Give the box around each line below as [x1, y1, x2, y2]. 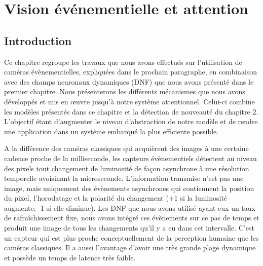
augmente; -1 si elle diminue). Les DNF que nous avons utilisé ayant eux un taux [4, 202, 255, 213]
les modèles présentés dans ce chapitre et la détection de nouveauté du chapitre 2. [4, 106, 258, 117]
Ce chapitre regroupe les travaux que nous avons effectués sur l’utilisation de [4, 56, 242, 67]
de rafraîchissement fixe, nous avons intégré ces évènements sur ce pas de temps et [4, 212, 259, 223]
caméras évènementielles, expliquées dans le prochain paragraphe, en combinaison [4, 66, 257, 77]
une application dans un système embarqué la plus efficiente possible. [4, 126, 219, 136]
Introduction [4, 32, 72, 48]
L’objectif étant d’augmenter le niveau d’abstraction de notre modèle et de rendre [4, 116, 258, 127]
